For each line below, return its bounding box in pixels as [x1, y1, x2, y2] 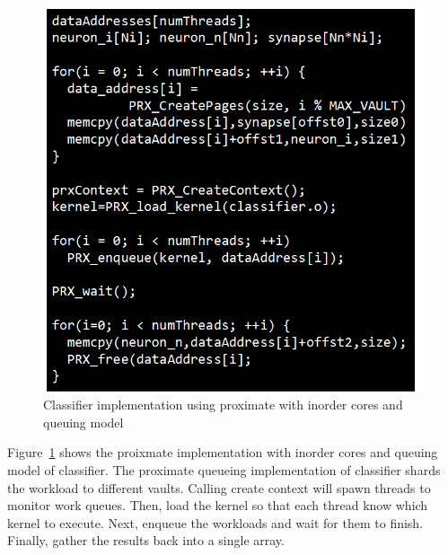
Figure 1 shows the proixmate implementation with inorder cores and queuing [7, 443, 438, 462]
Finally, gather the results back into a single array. [7, 531, 285, 550]
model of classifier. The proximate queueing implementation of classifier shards [7, 460, 441, 479]
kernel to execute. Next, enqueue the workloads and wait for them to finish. [7, 513, 424, 532]
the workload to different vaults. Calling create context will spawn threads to [7, 478, 431, 497]
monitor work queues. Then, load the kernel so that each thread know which [7, 496, 428, 515]
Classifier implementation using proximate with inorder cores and [43, 395, 403, 414]
